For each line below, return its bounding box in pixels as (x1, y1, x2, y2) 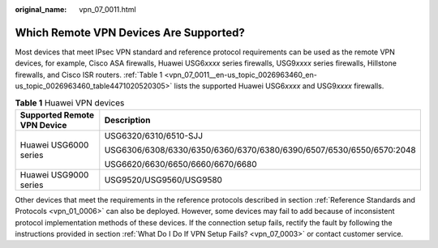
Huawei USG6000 (19, 139, 89, 150)
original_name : (15, 5, 67, 14)
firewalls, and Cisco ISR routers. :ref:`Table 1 (15, 70, 163, 79)
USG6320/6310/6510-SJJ (104, 130, 203, 141)
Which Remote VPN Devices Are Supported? (15, 25, 245, 40)
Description (104, 114, 151, 126)
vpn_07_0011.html (79, 5, 137, 14)
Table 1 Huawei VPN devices (15, 97, 125, 109)
